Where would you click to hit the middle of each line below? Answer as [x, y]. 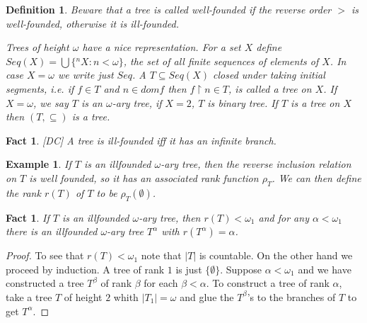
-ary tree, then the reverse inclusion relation [256, 164]
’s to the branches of [291, 296]
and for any [284, 217]
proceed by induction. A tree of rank [85, 269]
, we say [51, 102]
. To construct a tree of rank [268, 283]
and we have [325, 269]
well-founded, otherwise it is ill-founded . [92, 23]
